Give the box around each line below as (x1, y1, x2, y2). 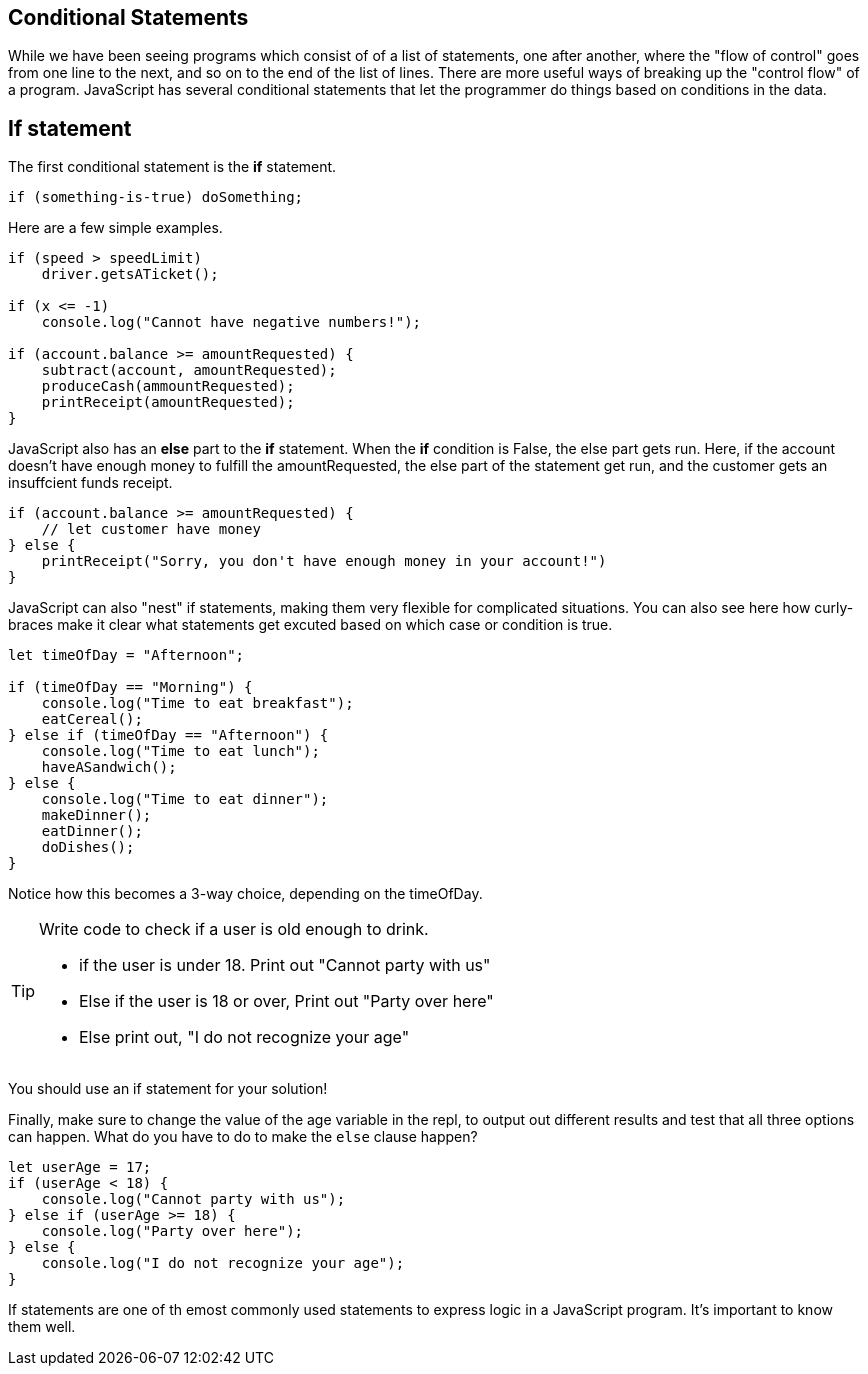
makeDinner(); (41, 807, 152, 824)
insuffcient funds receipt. (8, 474, 173, 492)
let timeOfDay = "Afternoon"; (8, 647, 245, 664)
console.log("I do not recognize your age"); (41, 1255, 405, 1272)
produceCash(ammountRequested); (41, 378, 295, 395)
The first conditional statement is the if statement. (8, 158, 337, 176)
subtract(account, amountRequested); (41, 362, 337, 379)
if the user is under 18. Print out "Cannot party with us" (79, 955, 491, 976)
